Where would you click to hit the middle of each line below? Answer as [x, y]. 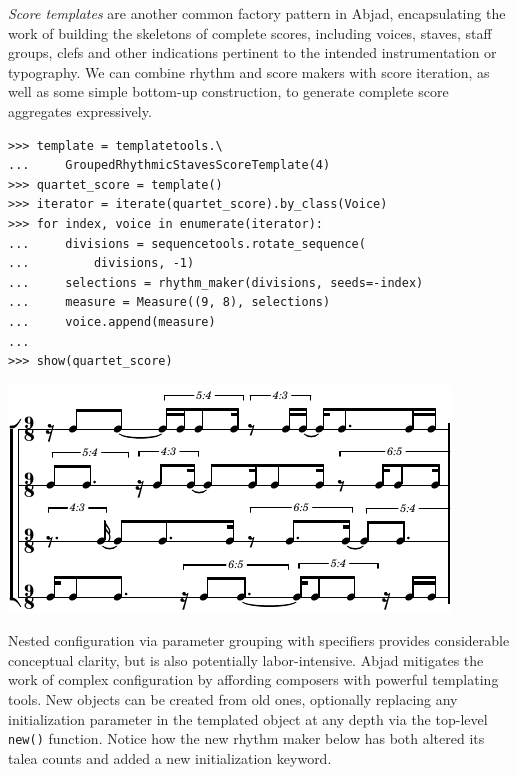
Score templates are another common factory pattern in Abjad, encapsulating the [257, 13]
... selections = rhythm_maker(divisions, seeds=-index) [216, 282]
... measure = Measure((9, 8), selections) [169, 302]
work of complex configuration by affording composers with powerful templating [253, 679]
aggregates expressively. [80, 110]
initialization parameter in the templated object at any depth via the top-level [248, 718]
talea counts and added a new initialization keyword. [170, 757]
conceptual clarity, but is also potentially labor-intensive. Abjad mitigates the [246, 659]
